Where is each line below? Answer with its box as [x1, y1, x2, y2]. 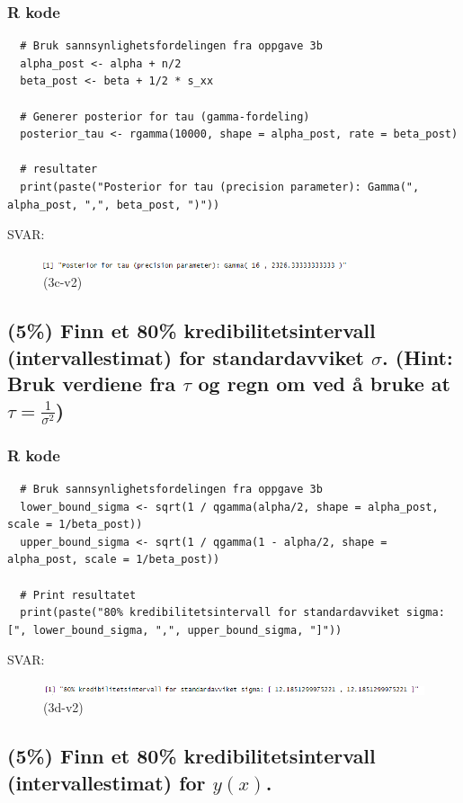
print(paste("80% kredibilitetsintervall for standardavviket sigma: [20, 606, 445, 620]
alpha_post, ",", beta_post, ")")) [7, 198, 220, 211]
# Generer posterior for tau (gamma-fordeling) [20, 110, 310, 123]
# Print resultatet [20, 588, 137, 602]
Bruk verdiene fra [7, 370, 176, 397]
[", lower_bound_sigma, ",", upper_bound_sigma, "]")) [7, 623, 343, 637]
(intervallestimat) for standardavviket [7, 343, 364, 370]
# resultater [20, 163, 98, 176]
